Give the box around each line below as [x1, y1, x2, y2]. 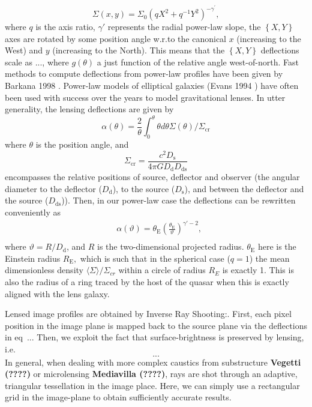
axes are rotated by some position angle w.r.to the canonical [5, 32, 226, 44]
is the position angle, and [35, 138, 129, 151]
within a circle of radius [118, 264, 206, 276]
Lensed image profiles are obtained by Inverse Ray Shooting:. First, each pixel [5, 307, 292, 320]
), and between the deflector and [184, 182, 304, 194]
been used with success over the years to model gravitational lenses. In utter [5, 91, 286, 103]
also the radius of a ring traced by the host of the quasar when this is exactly [5, 276, 289, 288]
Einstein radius [5, 252, 61, 264]
